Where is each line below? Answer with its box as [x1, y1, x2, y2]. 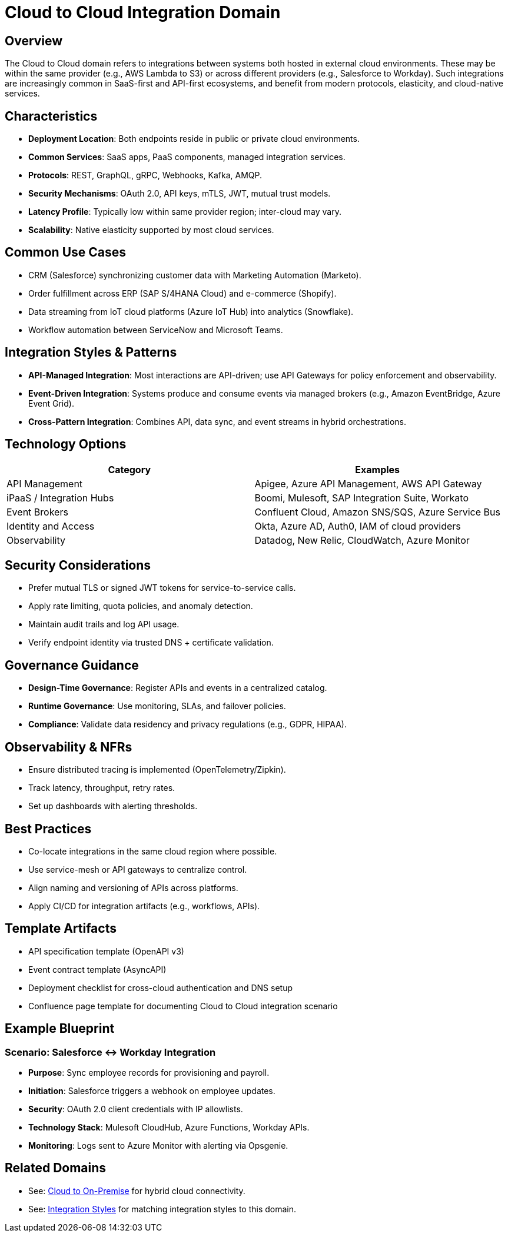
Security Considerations [5, 557, 151, 573]
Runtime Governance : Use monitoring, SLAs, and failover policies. [28, 701, 286, 711]
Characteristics [5, 108, 98, 124]
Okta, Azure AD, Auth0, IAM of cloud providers [254, 520, 461, 532]
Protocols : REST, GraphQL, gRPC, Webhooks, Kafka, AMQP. [28, 170, 263, 181]
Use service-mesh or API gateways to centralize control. [28, 864, 247, 874]
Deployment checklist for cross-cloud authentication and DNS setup [28, 982, 293, 993]
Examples [355, 463, 400, 475]
